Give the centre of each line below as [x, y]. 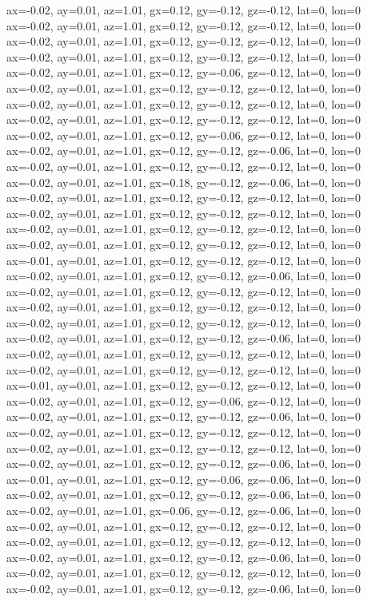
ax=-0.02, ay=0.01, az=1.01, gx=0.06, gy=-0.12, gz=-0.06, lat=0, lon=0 [183, 510]
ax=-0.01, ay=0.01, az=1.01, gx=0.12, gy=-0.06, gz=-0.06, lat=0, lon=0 [183, 479]
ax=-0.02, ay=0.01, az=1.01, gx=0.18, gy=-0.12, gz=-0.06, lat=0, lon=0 [183, 182]
